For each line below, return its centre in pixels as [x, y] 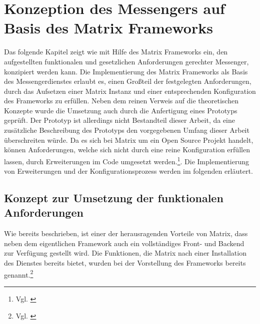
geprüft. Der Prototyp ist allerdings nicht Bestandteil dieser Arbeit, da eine [119, 120]
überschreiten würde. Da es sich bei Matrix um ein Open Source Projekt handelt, [129, 140]
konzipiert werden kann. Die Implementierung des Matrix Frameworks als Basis [126, 71]
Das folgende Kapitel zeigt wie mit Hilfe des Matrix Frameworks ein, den [116, 52]
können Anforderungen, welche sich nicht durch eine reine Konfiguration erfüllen [127, 150]
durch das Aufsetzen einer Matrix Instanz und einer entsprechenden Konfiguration [130, 91]
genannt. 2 [19, 274]
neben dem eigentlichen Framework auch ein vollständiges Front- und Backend [124, 243]
